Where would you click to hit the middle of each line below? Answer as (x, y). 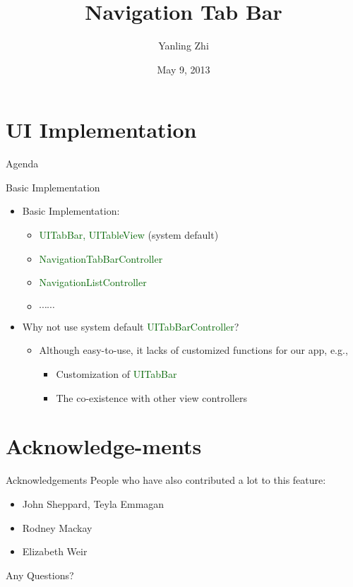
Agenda (22, 164)
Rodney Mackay (57, 527)
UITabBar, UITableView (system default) (129, 235)
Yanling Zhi (184, 46)
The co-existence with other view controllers (151, 397)
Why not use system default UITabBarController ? (131, 326)
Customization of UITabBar (116, 374)
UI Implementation (101, 130)
